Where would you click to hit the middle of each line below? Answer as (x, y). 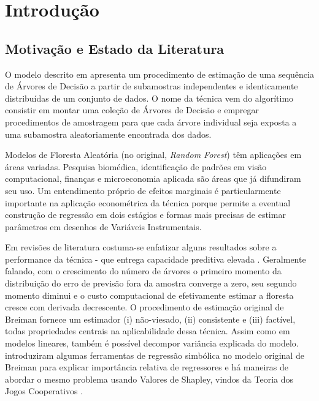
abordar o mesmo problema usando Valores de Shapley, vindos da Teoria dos (149, 379)
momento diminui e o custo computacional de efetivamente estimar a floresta (149, 295)
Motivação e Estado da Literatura (115, 48)
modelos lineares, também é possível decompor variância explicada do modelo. (152, 343)
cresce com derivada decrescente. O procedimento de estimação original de (144, 307)
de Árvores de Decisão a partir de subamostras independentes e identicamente (152, 86)
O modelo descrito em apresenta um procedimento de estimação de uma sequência (159, 74)
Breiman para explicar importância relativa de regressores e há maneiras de (147, 367)
